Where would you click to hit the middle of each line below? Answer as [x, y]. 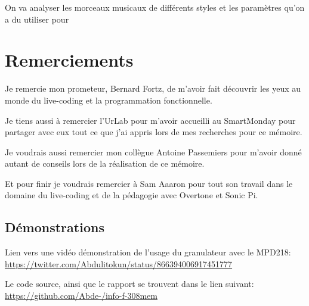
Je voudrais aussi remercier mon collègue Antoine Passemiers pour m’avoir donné [153, 152]
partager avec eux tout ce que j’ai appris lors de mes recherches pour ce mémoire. [154, 132]
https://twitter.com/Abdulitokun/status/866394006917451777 [119, 263]
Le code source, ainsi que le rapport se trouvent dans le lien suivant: [129, 284]
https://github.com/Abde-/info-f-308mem [81, 296]
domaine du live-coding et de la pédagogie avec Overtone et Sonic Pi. [132, 195]
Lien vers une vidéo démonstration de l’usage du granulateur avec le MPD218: [148, 252]
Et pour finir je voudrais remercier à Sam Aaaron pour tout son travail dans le [149, 183]
